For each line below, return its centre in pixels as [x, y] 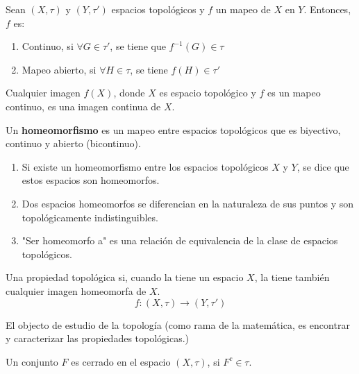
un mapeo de [243, 9]
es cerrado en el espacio [121, 361]
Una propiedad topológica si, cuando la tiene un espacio [125, 277]
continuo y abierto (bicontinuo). [73, 143]
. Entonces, [327, 9]
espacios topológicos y [158, 9]
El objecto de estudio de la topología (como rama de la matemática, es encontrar [178, 324]
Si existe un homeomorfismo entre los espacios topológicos [145, 166]
